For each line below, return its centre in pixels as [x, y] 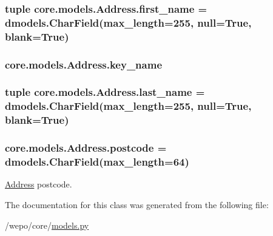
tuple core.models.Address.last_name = [105, 92]
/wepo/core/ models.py [47, 225]
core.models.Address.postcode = [86, 148]
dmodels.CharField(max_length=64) [97, 162]
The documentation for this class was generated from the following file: [137, 204]
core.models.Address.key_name [84, 64]
